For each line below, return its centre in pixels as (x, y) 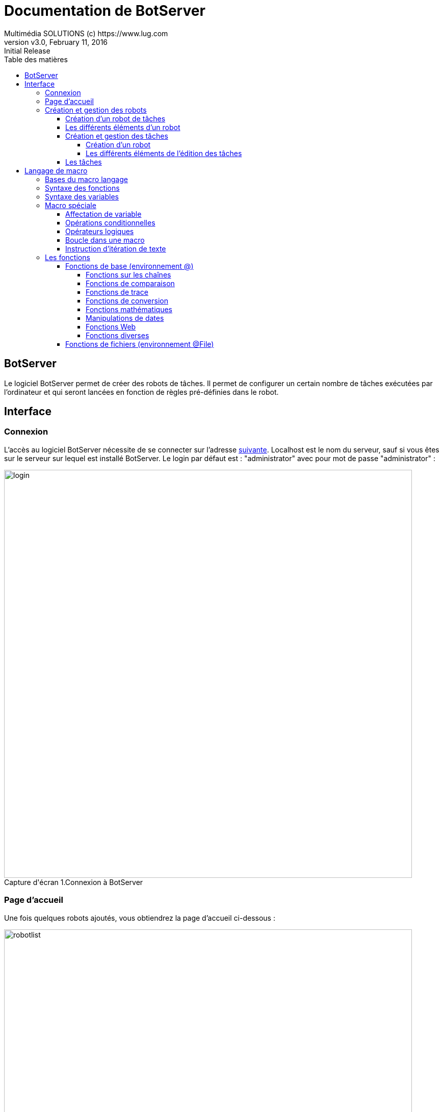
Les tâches (84, 162)
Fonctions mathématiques (129, 309)
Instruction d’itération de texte (116, 248)
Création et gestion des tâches (117, 136)
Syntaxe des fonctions (82, 188)
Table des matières (36, 59)
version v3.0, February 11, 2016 (56, 42)
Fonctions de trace (117, 292)
